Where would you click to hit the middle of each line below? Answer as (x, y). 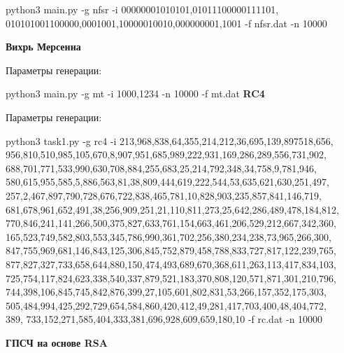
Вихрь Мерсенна (43, 47)
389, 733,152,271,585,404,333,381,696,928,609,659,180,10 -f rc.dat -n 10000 (164, 319)
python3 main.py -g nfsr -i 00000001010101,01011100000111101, (142, 9)
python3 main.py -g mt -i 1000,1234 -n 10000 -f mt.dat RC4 (135, 94)
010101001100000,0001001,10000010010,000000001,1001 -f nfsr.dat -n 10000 (166, 23)
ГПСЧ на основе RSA (57, 342)
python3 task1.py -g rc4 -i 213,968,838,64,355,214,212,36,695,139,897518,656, (170, 140)
